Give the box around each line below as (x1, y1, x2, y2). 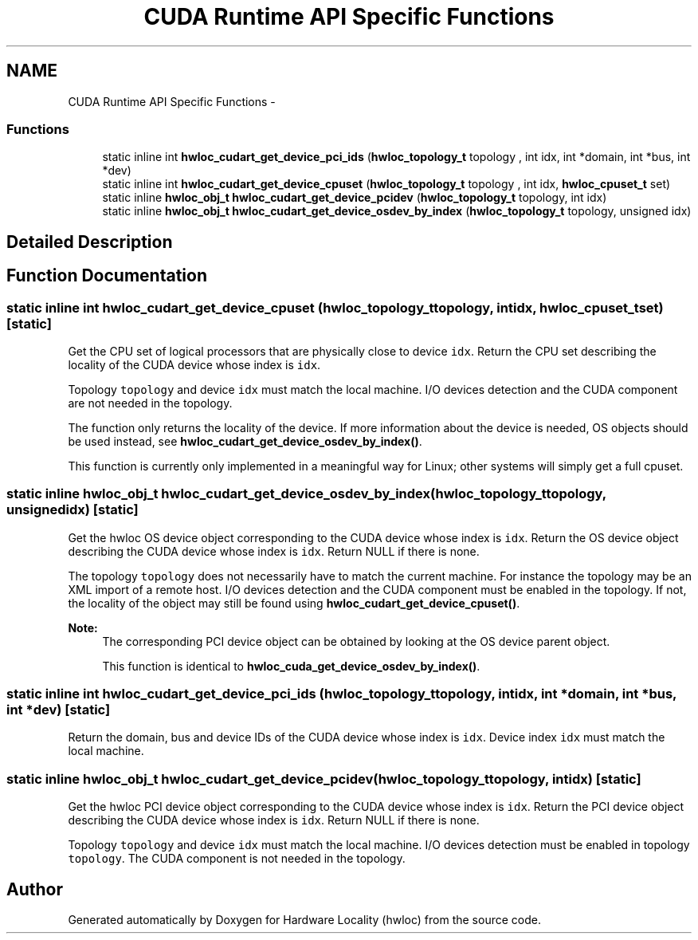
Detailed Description (6, 231, 173, 252)
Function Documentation (6, 265, 207, 286)
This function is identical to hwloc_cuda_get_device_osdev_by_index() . (102, 659, 480, 673)
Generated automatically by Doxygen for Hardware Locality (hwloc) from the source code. (68, 913, 541, 927)
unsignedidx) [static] (6, 501, 139, 518)
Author (6, 879, 63, 899)
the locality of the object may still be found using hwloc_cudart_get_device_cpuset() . (68, 596, 520, 610)
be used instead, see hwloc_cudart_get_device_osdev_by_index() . (68, 434, 422, 448)
